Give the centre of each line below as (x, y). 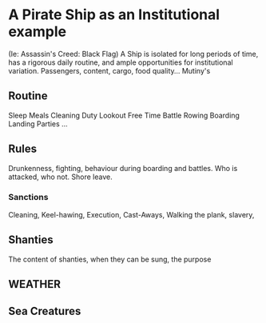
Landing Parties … (38, 124)
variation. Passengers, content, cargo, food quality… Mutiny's (109, 70)
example (38, 32)
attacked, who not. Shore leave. (61, 177)
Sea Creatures (45, 311)
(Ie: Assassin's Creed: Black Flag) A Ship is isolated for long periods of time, (133, 54)
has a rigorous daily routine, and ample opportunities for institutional (121, 62)
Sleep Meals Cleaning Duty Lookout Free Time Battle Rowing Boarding (124, 115)
